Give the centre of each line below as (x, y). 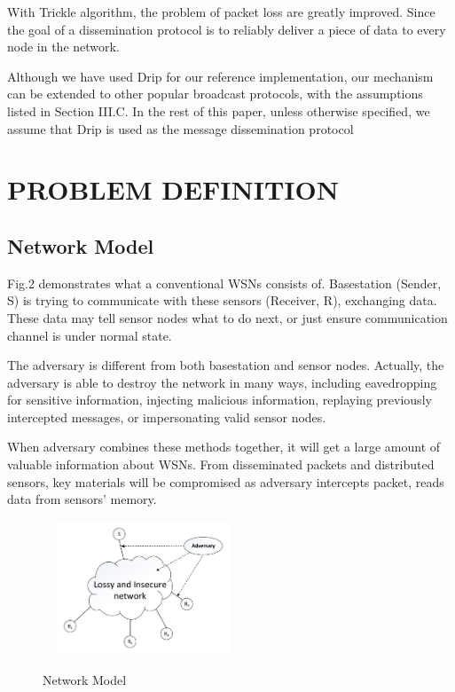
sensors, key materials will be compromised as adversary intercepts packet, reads (226, 481)
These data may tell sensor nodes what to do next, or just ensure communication (227, 317)
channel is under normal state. (90, 335)
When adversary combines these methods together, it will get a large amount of (224, 447)
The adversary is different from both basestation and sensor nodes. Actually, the (226, 365)
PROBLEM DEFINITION (173, 189)
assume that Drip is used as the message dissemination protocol (180, 128)
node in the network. (63, 47)
